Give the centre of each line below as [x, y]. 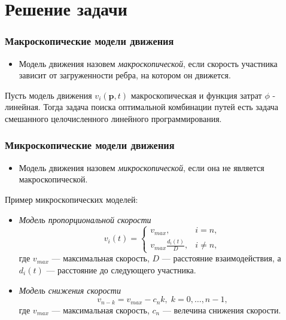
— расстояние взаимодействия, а [221, 258]
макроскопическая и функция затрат [196, 95]
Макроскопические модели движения [89, 41]
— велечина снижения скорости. [222, 310]
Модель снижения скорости [70, 290]
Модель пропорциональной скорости [85, 219]
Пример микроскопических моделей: [71, 199]
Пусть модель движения [48, 95]
